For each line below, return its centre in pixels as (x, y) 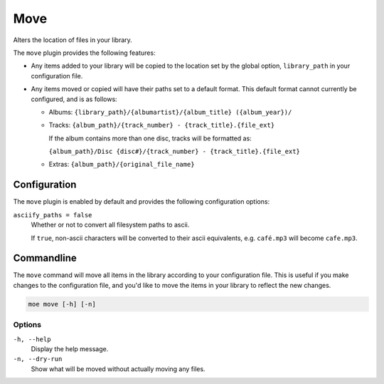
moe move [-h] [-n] (62, 304)
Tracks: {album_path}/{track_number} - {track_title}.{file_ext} (162, 125)
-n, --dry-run (38, 359)
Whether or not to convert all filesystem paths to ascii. (110, 225)
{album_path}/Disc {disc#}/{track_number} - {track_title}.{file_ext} (174, 152)
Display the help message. (70, 348)
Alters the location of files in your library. (73, 40)
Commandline (45, 258)
